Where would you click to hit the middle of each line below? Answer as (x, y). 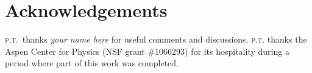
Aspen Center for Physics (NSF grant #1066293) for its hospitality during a (147, 51)
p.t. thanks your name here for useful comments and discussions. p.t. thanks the (156, 39)
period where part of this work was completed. (92, 63)
